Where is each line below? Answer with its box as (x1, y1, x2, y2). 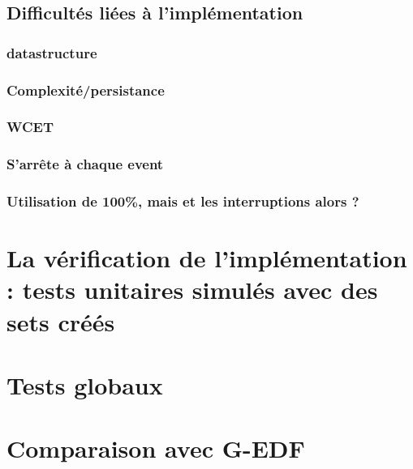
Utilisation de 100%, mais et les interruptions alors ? (6, 191, 359, 211)
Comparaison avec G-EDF (6, 432, 305, 465)
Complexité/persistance (6, 79, 165, 100)
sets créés (6, 305, 115, 338)
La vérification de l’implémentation (6, 241, 407, 275)
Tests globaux (6, 368, 163, 401)
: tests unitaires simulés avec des (6, 273, 378, 306)
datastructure (6, 42, 97, 62)
